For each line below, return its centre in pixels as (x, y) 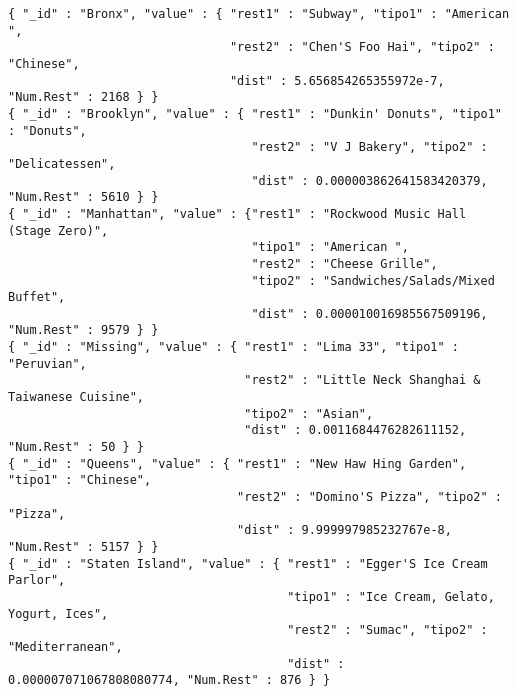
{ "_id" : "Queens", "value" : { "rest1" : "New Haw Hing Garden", (237, 463)
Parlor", (37, 580)
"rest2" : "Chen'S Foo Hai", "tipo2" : (362, 47)
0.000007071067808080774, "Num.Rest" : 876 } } (169, 680)
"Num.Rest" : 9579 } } (83, 330)
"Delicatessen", (62, 163)
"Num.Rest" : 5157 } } (83, 547)
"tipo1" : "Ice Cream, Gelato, (391, 596)
